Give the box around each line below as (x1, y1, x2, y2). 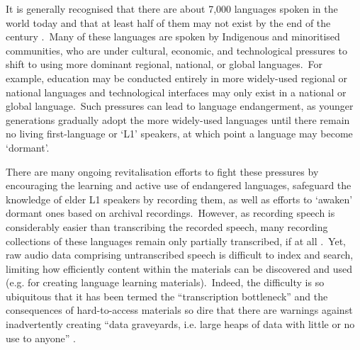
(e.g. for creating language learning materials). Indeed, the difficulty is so (6, 275, 325, 290)
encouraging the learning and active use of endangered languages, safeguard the (6, 178, 351, 193)
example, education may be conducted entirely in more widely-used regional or (6, 70, 348, 85)
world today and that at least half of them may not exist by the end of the (6, 15, 331, 30)
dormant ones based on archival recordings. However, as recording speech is (6, 205, 335, 220)
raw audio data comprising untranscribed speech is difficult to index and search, (6, 247, 354, 262)
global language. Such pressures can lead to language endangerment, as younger (6, 98, 354, 113)
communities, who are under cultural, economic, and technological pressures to (6, 43, 347, 57)
